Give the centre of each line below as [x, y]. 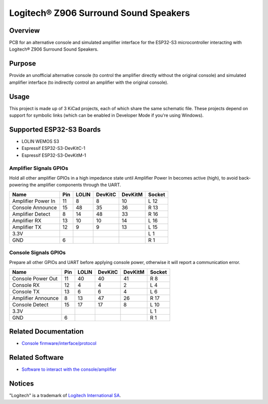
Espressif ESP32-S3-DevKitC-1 [53, 148]
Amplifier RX [27, 220]
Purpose [23, 64]
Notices [22, 384]
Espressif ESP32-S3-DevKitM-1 [54, 155]
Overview [25, 31]
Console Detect [30, 304]
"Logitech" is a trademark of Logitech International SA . [65, 396]
